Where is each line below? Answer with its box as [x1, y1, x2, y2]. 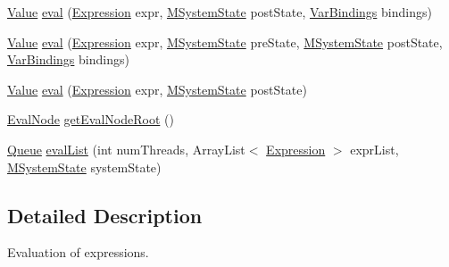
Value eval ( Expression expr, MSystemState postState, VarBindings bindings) [7, 3, 432, 21]
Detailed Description [7, 201, 203, 229]
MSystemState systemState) [7, 157, 162, 176]
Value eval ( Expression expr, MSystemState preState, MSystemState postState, [7, 32, 443, 51]
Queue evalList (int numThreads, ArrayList [7, 139, 245, 158]
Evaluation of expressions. [7, 243, 149, 262]
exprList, [350, 139, 399, 158]
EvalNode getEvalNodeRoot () [7, 110, 174, 129]
